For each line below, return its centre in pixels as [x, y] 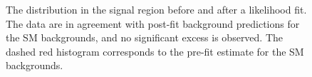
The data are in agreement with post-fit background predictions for [153, 23]
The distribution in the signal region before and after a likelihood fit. [156, 9]
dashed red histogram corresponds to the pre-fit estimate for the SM [155, 51]
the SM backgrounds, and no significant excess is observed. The [145, 37]
